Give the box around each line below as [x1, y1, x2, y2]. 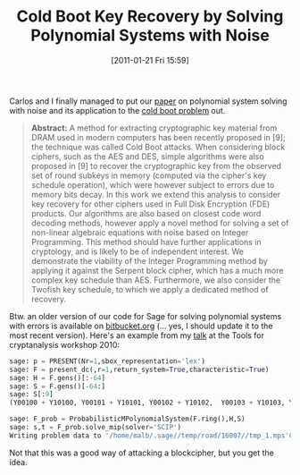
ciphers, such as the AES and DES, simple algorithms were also [30, 150, 265, 162]
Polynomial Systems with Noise [30, 25, 270, 46]
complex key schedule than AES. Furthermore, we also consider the [30, 275, 281, 285]
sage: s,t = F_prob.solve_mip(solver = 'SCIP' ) [9, 423, 181, 432]
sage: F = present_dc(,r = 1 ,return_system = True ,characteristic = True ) [9, 365, 270, 374]
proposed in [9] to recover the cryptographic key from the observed [30, 160, 282, 171]
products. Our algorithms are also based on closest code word [30, 208, 262, 218]
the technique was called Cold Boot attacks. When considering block [30, 141, 286, 152]
